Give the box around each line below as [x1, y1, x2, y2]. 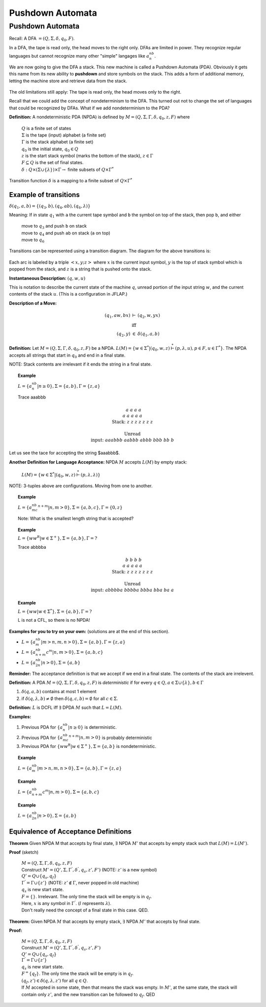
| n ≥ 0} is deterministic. [67, 724, 117, 730]
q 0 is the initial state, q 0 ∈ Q [21, 146, 79, 153]
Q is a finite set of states [21, 125, 71, 131]
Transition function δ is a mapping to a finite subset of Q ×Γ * [9, 177, 133, 184]
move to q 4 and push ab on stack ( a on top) [21, 230, 111, 237]
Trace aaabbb [18, 394, 46, 400]
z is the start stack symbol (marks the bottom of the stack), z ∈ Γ [21, 153, 154, 159]
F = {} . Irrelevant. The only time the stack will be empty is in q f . [21, 893, 152, 901]
